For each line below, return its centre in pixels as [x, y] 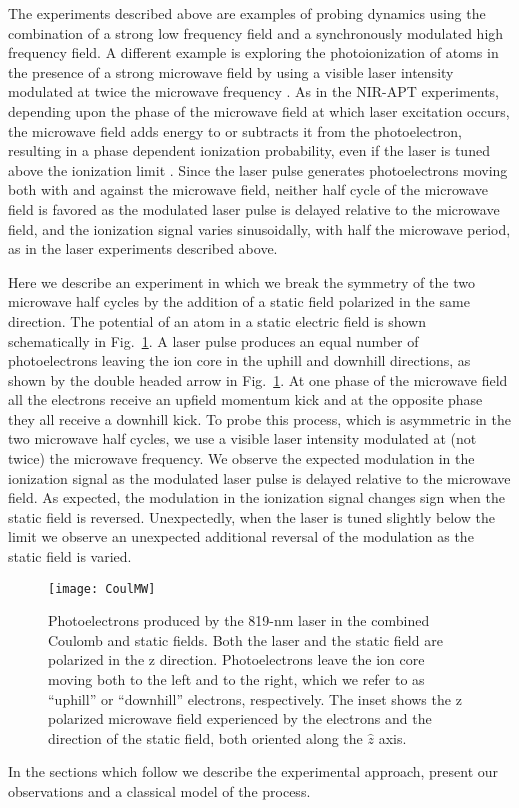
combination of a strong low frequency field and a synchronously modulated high [256, 32]
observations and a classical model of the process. [159, 791]
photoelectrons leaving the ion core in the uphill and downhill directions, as [239, 360]
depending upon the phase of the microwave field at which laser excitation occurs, [259, 110]
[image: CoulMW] [102, 588]
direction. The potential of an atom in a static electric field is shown [217, 320]
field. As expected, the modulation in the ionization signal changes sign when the [256, 497]
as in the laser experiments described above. [143, 248]
